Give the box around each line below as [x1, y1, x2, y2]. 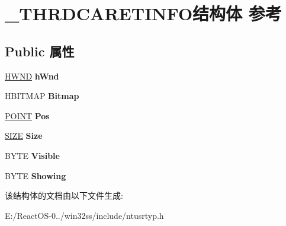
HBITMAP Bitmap [5, 90, 79, 102]
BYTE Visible [5, 149, 60, 161]
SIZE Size [5, 129, 43, 142]
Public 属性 [5, 42, 75, 60]
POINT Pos [5, 109, 50, 122]
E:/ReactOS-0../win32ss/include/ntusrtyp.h [5, 209, 164, 221]
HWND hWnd [5, 69, 59, 82]
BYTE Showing [5, 169, 66, 182]
